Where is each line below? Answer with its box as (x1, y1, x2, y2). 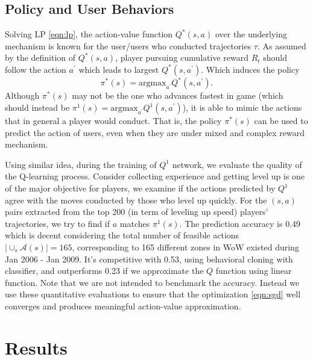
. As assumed (257, 39, 306, 52)
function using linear (215, 264, 292, 277)
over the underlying (215, 28, 288, 40)
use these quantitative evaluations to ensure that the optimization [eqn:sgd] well (5, 288, 301, 300)
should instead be (5, 101, 70, 114)
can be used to (254, 114, 308, 127)
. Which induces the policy (201, 63, 300, 75)
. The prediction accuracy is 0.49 (179, 217, 301, 229)
